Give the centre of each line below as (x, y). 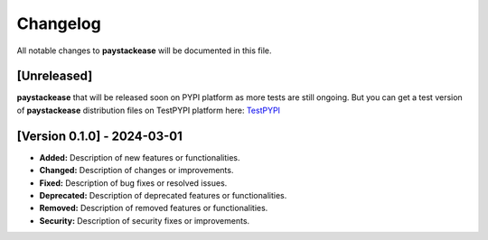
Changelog (59, 23)
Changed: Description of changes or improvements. (136, 171)
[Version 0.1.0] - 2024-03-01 (99, 136)
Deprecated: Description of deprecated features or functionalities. (163, 195)
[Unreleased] (55, 76)
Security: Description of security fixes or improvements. (145, 220)
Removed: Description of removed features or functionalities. (154, 208)
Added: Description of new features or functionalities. (140, 157)
